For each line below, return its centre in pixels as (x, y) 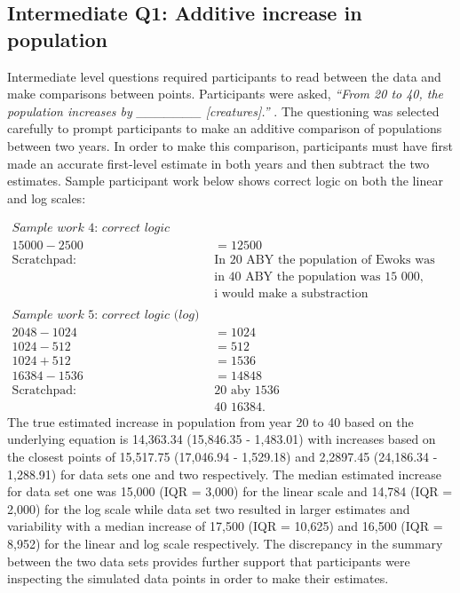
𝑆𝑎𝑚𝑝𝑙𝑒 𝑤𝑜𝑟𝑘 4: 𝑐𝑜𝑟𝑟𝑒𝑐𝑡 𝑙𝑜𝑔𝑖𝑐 (91, 229)
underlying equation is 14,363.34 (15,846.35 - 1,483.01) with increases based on (222, 439)
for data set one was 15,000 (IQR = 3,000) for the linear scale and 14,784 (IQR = (230, 491)
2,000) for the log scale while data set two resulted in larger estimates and (209, 508)
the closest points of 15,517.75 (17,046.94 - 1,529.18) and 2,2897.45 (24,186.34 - (222, 456)
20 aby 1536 (247, 390)
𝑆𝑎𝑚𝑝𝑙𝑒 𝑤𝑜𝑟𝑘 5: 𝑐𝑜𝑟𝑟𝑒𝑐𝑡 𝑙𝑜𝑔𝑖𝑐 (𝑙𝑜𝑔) (106, 315)
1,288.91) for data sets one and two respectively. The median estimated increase (224, 474)
